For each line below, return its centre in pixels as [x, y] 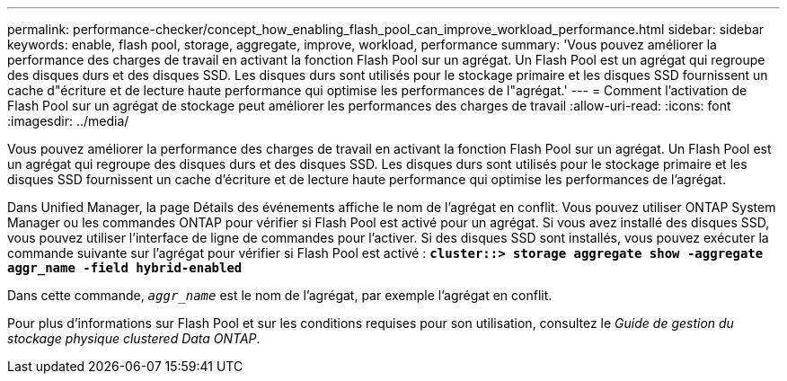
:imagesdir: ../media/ [68, 121]
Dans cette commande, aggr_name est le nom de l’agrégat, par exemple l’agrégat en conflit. [280, 295]
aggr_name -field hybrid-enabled [125, 268]
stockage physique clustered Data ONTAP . [134, 338]
